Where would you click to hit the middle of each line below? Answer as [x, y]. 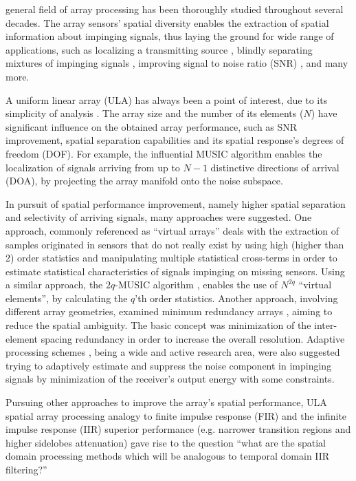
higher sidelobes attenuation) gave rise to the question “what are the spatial [166, 442]
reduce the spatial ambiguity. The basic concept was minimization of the [158, 325]
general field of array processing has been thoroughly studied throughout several [175, 9]
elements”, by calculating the [67, 298]
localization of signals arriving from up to [93, 167]
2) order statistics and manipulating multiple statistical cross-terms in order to [171, 258]
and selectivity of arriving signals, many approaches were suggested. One [159, 217]
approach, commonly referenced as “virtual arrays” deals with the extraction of [173, 230]
